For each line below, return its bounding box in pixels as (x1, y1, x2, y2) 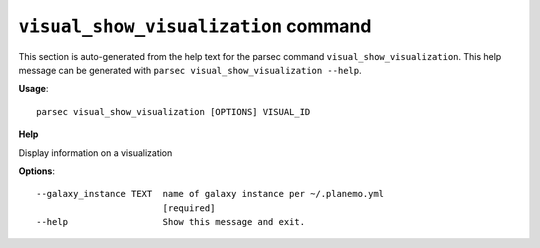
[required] (162, 202, 216, 214)
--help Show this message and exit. (36, 216, 305, 228)
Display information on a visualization (18, 146, 173, 159)
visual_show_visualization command (18, 15, 372, 37)
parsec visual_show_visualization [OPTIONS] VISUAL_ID (36, 106, 311, 117)
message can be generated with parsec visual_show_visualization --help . (18, 64, 362, 76)
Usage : (18, 83, 49, 95)
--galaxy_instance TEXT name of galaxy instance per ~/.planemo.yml (36, 188, 385, 200)
